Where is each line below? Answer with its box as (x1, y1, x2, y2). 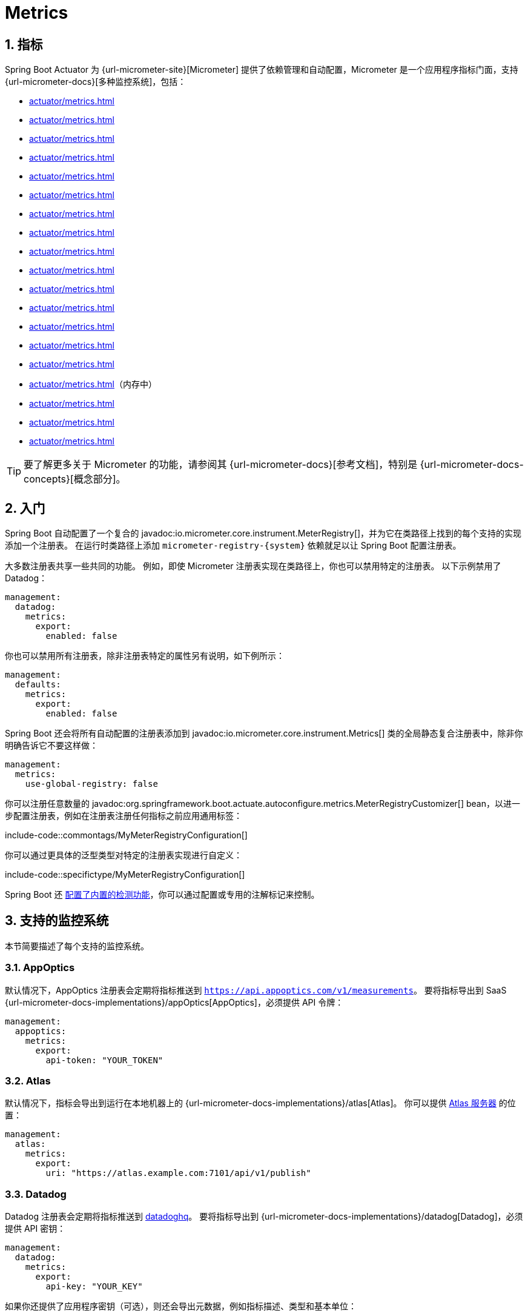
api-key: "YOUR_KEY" (45, 1281, 143, 1292)
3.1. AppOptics (5, 961, 75, 974)
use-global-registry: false (25, 779, 158, 789)
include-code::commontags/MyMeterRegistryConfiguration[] (5, 830, 248, 841)
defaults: (15, 680, 61, 690)
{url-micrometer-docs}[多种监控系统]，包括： (5, 76, 186, 87)
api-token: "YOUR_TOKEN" (45, 1055, 163, 1065)
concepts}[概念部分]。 (24, 473, 126, 486)
